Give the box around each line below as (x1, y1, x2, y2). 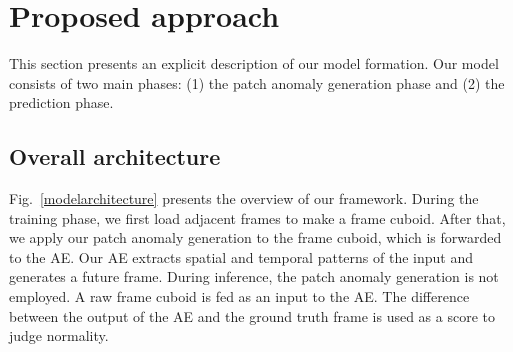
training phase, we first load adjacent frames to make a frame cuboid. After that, (9, 207, 506, 228)
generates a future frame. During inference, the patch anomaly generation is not (9, 266, 499, 287)
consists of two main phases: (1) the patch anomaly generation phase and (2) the (9, 72, 505, 93)
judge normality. (9, 325, 109, 346)
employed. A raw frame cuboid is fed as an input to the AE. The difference (9, 286, 470, 307)
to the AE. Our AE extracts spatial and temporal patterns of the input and (9, 246, 473, 267)
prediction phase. (9, 92, 114, 113)
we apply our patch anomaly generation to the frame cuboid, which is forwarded (9, 227, 502, 248)
